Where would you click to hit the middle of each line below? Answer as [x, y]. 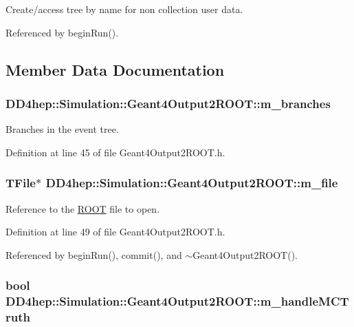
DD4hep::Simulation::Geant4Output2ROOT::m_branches [168, 103]
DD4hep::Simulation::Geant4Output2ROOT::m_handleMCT [177, 301]
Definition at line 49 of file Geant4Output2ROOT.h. [115, 232]
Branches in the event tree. [62, 129]
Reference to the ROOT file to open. [83, 208]
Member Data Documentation [115, 69]
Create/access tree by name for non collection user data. [124, 9]
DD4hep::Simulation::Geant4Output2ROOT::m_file [192, 183]
